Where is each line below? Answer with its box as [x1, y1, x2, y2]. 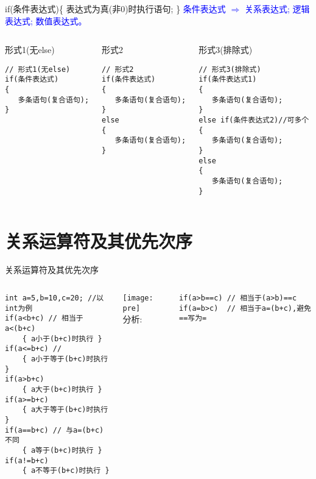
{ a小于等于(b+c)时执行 [22, 354, 108, 363]
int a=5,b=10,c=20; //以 [5, 294, 104, 303]
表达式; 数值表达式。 [5, 14, 87, 27]
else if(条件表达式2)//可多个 [198, 116, 309, 125]
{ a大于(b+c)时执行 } [22, 385, 102, 394]
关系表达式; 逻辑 [244, 2, 310, 15]
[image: [122, 294, 153, 303]
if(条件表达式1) [198, 75, 257, 84]
